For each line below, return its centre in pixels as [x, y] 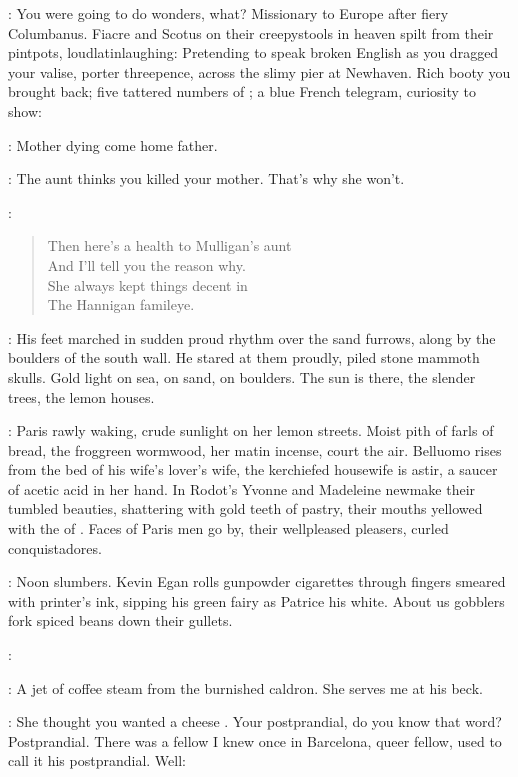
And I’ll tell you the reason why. [146, 264]
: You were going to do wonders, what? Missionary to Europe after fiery [228, 13]
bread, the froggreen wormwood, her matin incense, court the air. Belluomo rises [255, 449]
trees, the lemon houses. [81, 396]
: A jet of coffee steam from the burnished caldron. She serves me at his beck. [245, 687]
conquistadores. [55, 547]
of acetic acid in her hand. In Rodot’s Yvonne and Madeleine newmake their [242, 488]
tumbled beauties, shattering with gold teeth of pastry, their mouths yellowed [245, 508]
